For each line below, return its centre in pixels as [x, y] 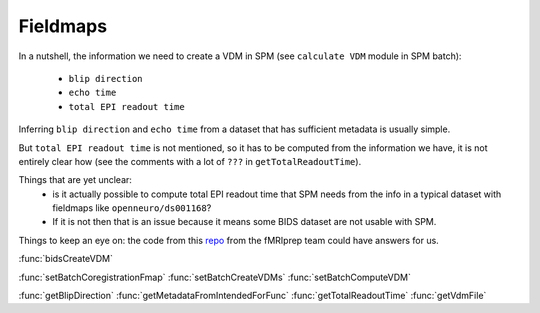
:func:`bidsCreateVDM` [66, 259]
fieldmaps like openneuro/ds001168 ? [132, 208]
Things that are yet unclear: [75, 180]
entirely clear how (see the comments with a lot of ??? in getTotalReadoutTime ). [190, 161]
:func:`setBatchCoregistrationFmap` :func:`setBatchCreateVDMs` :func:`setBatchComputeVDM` [215, 277]
